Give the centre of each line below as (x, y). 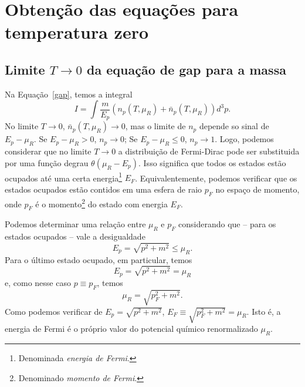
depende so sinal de (234, 126)
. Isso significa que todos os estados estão (212, 162)
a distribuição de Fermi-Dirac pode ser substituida (209, 151)
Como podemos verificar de (54, 311)
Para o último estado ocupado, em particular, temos (99, 259)
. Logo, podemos (244, 139)
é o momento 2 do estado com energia (101, 203)
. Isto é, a (264, 311)
